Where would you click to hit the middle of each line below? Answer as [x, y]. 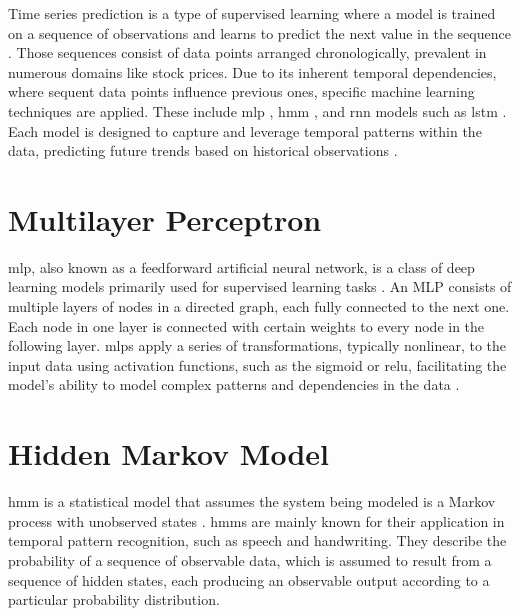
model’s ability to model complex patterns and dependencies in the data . [234, 384]
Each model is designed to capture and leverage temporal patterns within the [245, 130]
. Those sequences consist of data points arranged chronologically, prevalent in [247, 52]
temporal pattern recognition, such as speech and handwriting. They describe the [257, 540]
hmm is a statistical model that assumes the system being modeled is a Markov [252, 501]
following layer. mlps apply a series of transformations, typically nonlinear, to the [257, 345]
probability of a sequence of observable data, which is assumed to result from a [250, 559]
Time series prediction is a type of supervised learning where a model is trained [252, 13]
